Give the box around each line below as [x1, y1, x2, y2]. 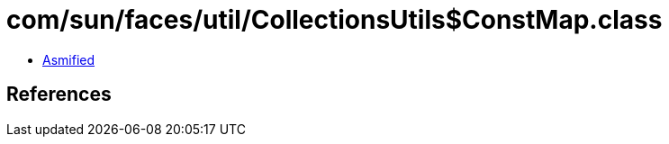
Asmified [42, 51, 95, 67]
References [6, 83, 112, 106]
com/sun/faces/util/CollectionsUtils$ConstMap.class [6, 4, 663, 35]
